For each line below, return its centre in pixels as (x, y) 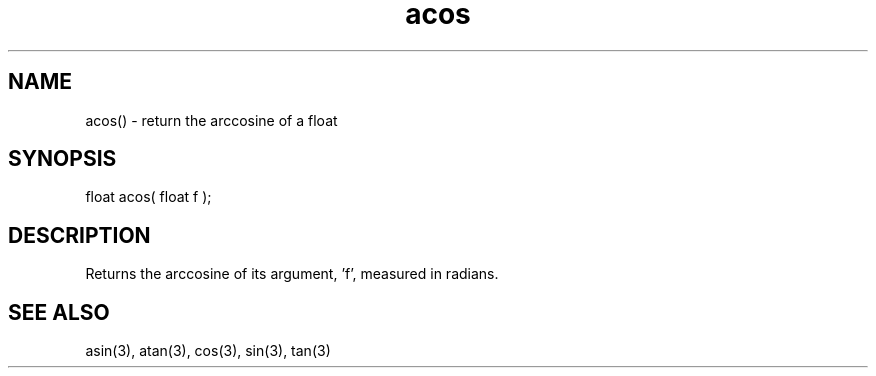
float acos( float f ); (148, 197)
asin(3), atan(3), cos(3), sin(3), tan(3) (208, 351)
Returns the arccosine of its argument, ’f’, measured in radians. (292, 274)
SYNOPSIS (62, 159)
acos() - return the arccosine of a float (211, 120)
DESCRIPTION (79, 235)
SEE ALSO (59, 312)
